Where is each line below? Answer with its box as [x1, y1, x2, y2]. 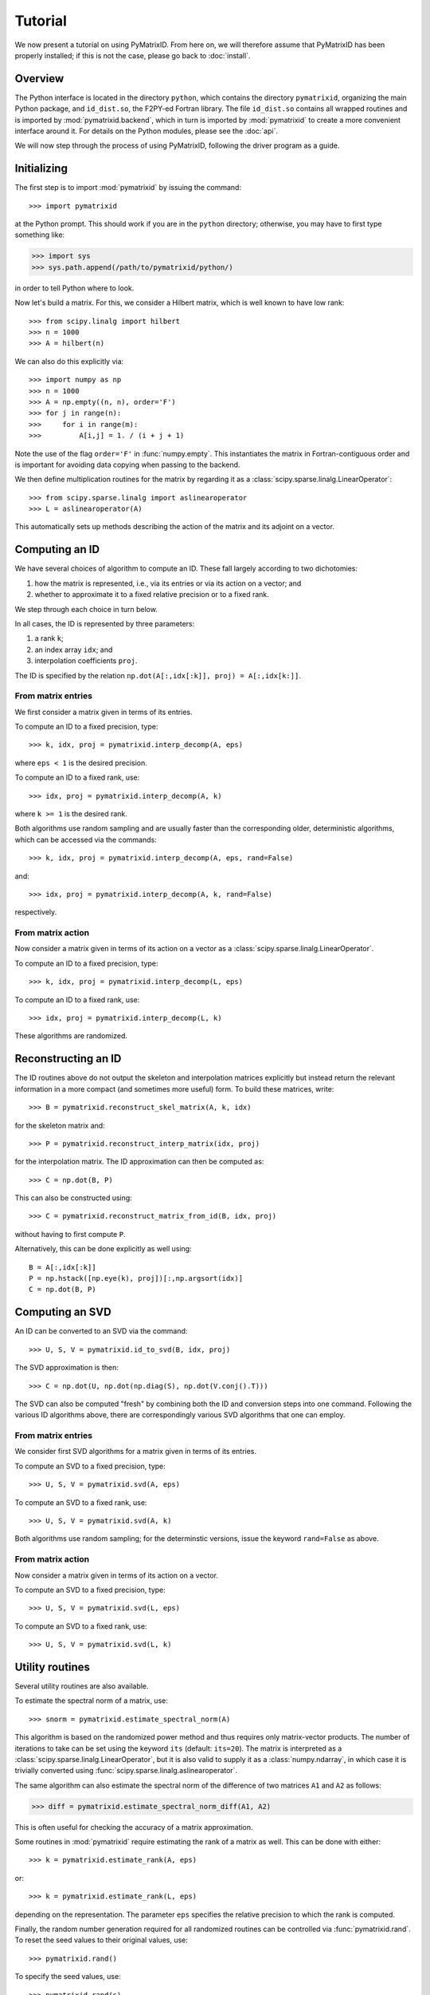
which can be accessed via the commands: [14, 835, 157, 844]
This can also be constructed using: [14, 1193, 133, 1203]
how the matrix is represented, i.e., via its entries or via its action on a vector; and [34, 579, 302, 588]
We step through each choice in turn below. [14, 604, 158, 614]
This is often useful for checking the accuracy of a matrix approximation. [14, 1822, 254, 1831]
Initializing [14, 162, 68, 176]
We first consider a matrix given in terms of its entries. [14, 707, 193, 717]
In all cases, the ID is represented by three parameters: [14, 618, 195, 628]
